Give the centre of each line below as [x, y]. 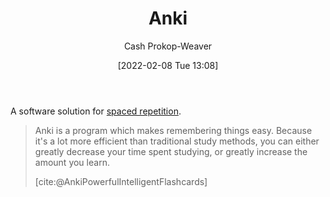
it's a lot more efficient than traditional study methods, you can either [177, 141]
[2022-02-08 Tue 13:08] [168, 65]
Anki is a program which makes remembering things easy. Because [173, 130]
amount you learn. [72, 162]
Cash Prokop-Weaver [168, 46]
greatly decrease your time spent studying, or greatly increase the [171, 151]
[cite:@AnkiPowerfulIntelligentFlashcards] [121, 181]
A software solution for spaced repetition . [96, 111]
